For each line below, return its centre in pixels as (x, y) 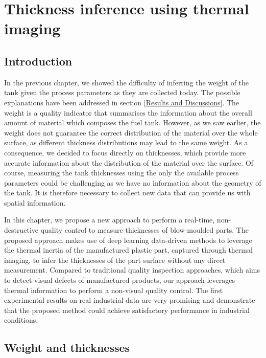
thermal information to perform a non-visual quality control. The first (114, 290)
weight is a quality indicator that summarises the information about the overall (128, 112)
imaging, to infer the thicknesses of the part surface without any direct (115, 260)
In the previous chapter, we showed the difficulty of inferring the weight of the (127, 82)
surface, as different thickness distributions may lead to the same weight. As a (126, 142)
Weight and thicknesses (67, 348)
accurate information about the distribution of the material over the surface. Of (129, 162)
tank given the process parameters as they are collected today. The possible (122, 92)
